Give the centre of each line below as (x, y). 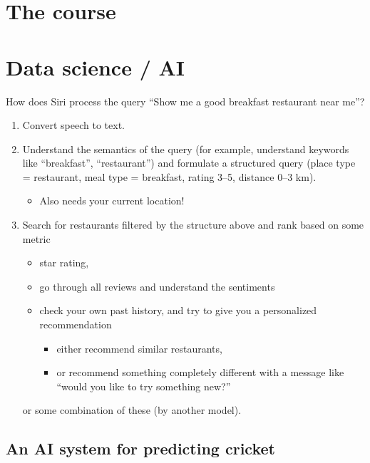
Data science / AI (95, 67)
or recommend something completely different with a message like (200, 372)
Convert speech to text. (74, 125)
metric (36, 238)
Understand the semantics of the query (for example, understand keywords (186, 149)
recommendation (76, 324)
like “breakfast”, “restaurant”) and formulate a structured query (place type (189, 163)
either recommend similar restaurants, (139, 348)
